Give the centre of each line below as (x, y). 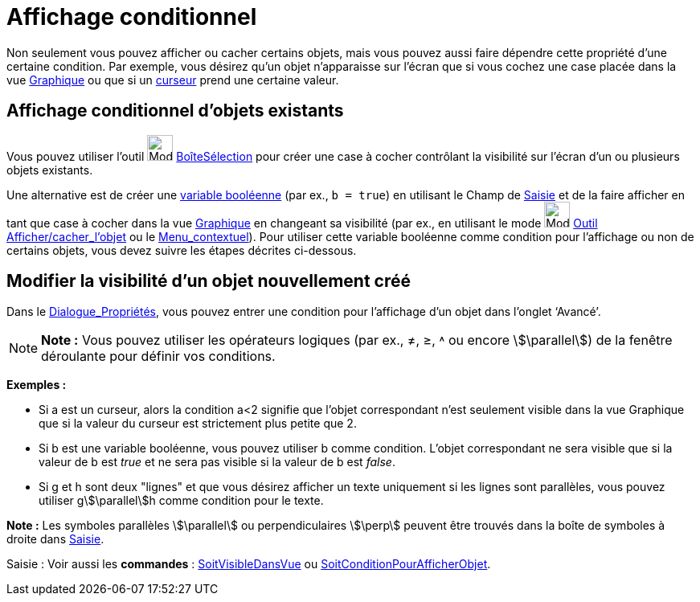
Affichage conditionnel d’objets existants (175, 111)
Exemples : (37, 385)
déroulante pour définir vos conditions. (158, 356)
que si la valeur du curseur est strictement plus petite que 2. (198, 424)
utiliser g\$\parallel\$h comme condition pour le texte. (181, 501)
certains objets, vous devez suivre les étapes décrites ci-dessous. (182, 250)
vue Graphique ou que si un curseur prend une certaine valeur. (173, 80)
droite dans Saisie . (55, 539)
